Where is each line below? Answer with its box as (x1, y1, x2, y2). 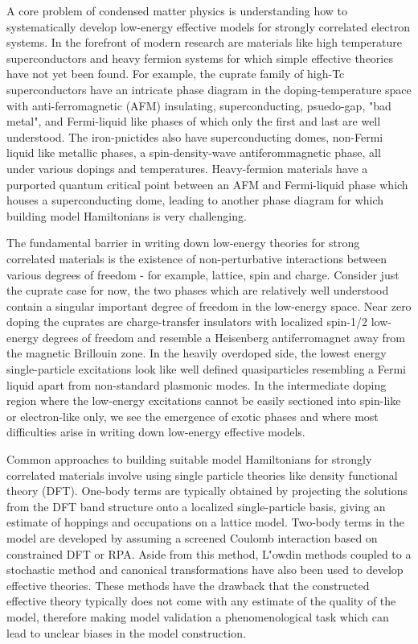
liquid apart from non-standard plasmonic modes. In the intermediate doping (6, 376, 387, 393)
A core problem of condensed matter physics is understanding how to (6, 2, 348, 19)
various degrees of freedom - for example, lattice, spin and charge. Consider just (6, 266, 400, 283)
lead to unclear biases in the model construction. (6, 624, 246, 641)
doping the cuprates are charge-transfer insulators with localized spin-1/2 (6, 313, 368, 330)
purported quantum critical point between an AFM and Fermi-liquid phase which (6, 175, 408, 192)
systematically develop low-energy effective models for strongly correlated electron (6, 18, 411, 35)
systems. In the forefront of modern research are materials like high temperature (6, 34, 402, 51)
